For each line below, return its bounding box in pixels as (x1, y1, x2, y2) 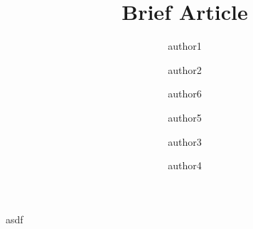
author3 (168, 134, 202, 149)
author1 (168, 38, 202, 53)
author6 (168, 86, 202, 101)
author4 (168, 158, 202, 173)
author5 (168, 110, 202, 124)
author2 (168, 62, 202, 77)
